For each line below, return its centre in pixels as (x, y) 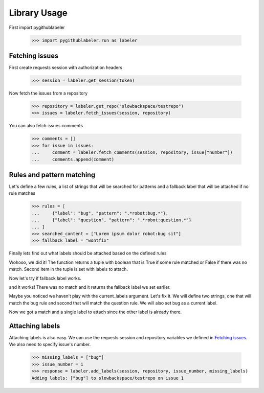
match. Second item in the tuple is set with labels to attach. (68, 269)
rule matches (22, 193)
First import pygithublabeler (37, 27)
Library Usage (38, 13)
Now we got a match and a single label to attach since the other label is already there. (95, 312)
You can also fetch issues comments (46, 126)
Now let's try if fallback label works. (45, 278)
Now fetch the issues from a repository (48, 93)
